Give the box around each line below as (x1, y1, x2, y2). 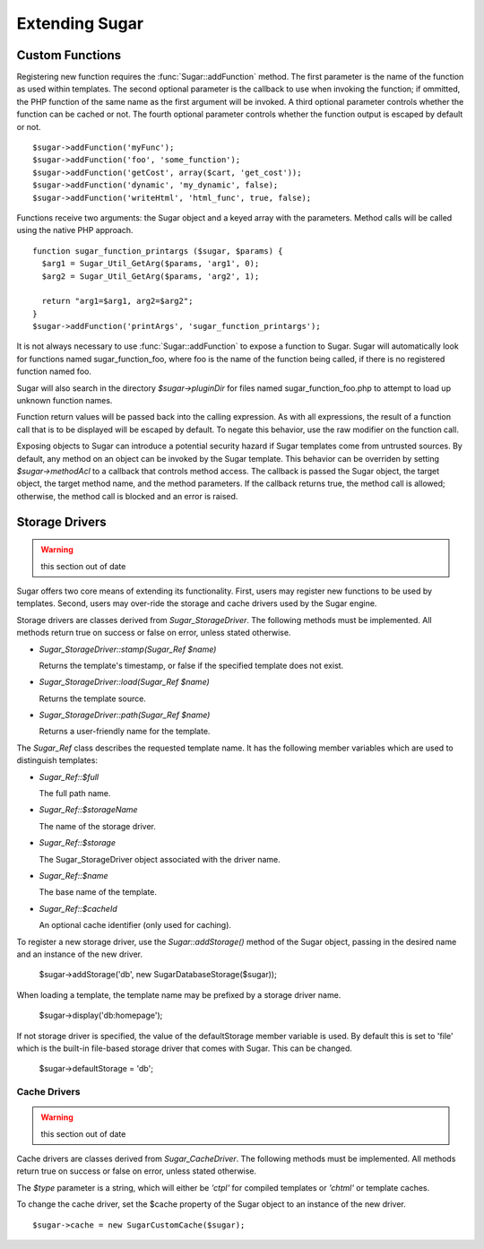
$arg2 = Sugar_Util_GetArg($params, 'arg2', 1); (41, 271, 260, 282)
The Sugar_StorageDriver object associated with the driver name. (39, 854, 281, 864)
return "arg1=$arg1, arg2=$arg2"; (41, 296, 194, 307)
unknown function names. (16, 395, 113, 406)
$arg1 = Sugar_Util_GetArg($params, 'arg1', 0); (41, 258, 260, 269)
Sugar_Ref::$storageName (39, 804, 138, 815)
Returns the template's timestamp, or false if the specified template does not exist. (39, 660, 344, 671)
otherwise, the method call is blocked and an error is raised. (16, 490, 238, 501)
